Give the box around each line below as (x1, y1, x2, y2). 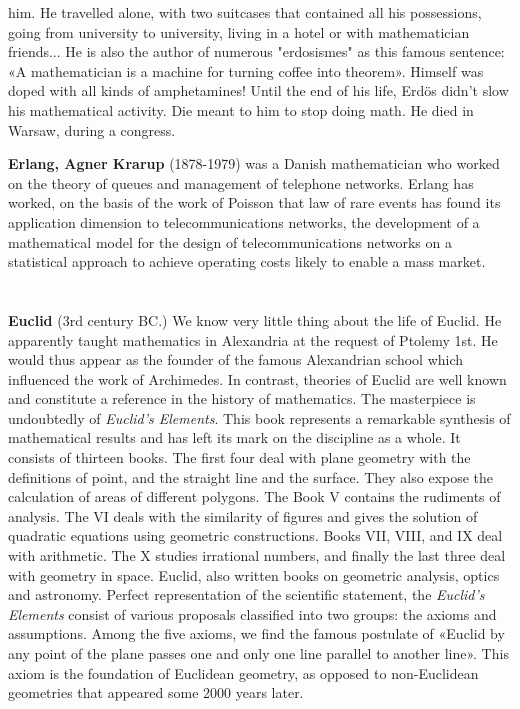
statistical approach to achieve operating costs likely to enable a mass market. (8, 251, 486, 272)
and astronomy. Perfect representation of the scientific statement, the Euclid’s (8, 584, 485, 605)
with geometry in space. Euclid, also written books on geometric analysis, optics (8, 564, 500, 585)
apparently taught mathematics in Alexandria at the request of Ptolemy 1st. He (8, 329, 498, 350)
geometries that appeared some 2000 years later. (8, 682, 304, 703)
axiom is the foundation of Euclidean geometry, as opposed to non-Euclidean (8, 662, 479, 683)
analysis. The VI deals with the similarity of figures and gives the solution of (8, 505, 478, 526)
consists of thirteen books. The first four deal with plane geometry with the (8, 447, 471, 468)
